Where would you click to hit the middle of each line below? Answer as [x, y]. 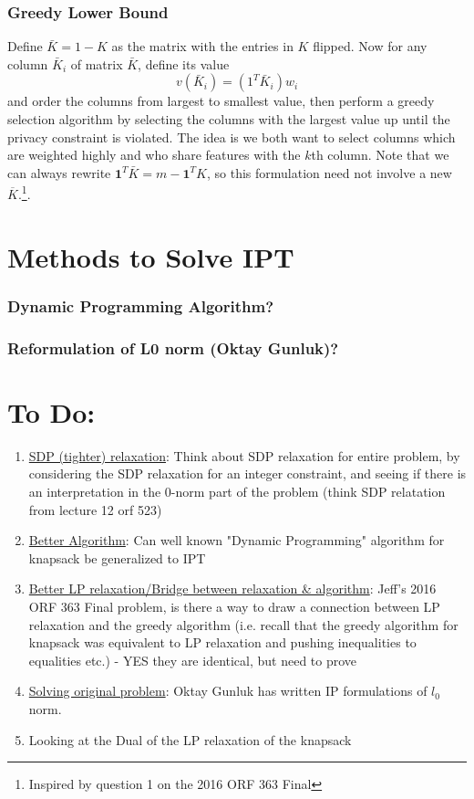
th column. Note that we [380, 155]
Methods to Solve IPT [151, 256]
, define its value [184, 63]
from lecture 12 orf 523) [95, 509]
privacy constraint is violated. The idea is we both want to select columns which [232, 137]
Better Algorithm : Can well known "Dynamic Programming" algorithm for [237, 540]
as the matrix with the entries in [202, 46]
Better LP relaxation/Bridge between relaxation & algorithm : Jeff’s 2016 [232, 589]
